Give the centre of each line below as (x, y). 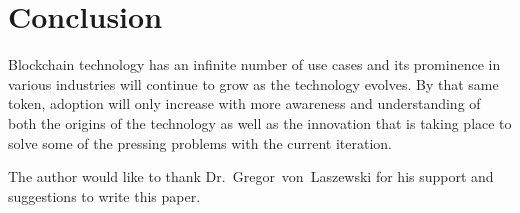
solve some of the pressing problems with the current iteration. (200, 142)
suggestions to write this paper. (104, 195)
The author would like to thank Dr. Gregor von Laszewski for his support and (251, 176)
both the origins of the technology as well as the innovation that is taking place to (260, 122)
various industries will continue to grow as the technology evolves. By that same (253, 83)
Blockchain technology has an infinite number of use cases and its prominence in (254, 64)
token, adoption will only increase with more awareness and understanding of (244, 103)
